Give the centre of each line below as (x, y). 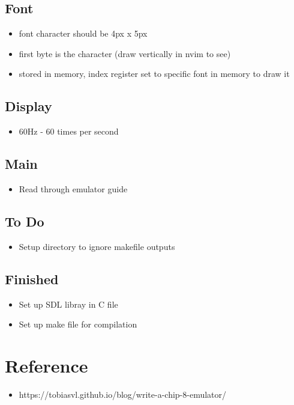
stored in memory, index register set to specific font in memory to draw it (154, 74)
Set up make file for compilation (78, 324)
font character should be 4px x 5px (83, 33)
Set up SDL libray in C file (68, 304)
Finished (32, 279)
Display (28, 106)
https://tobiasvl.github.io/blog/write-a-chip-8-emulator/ (123, 394)
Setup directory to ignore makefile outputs (97, 246)
